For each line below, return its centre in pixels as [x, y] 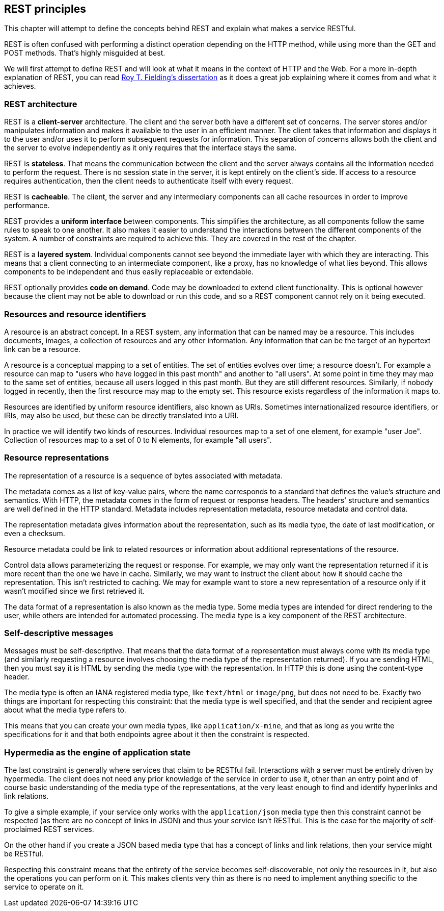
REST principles [45, 9]
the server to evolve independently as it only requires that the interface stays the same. [150, 148]
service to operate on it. [44, 887]
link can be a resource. [42, 349]
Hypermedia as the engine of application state [98, 752]
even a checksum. [35, 533]
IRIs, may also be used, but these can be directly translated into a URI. [121, 415]
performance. [27, 206]
